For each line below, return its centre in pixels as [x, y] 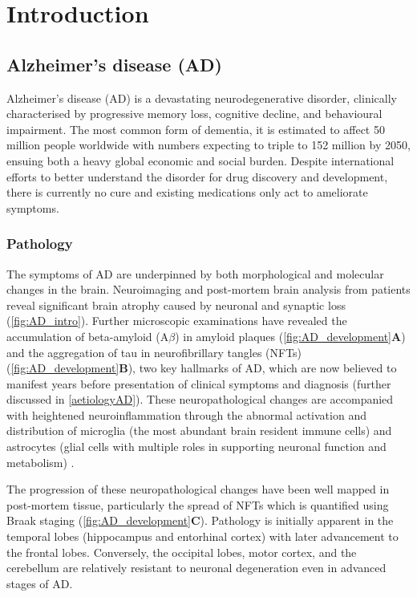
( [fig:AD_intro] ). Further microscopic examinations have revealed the [177, 321]
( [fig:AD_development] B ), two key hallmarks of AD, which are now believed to [202, 368]
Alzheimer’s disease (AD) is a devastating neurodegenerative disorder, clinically [202, 97]
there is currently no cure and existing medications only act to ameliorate [187, 192]
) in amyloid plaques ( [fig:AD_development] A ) [290, 336]
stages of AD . [40, 583]
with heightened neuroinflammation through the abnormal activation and [186, 414]
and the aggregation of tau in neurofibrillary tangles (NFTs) [154, 352]
